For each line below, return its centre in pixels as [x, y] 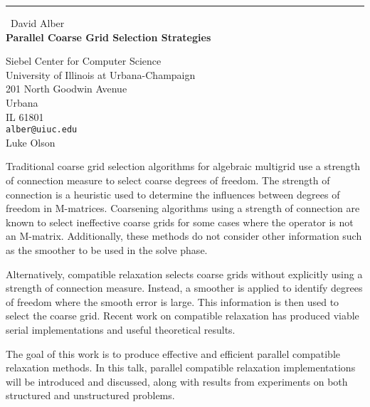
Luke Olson [31, 142]
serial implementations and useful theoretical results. [121, 329]
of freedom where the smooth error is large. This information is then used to [173, 301]
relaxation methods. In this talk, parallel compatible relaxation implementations [181, 368]
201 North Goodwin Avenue [67, 89]
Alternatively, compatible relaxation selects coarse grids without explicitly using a [184, 274]
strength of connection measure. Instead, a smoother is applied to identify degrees [184, 288]
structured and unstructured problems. [90, 395]
